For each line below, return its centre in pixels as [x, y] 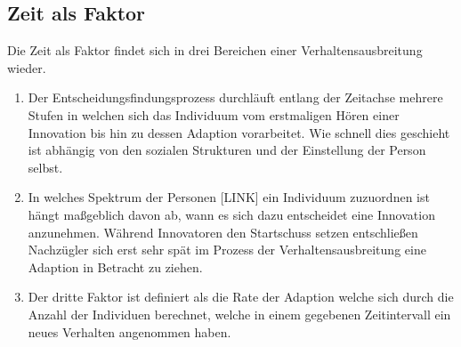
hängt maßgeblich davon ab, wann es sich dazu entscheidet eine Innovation [231, 214]
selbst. [45, 167]
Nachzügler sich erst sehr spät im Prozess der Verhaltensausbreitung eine [227, 250]
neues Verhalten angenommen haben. [129, 331]
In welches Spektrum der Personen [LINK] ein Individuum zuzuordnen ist [229, 197]
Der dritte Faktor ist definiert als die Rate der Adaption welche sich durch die [241, 297]
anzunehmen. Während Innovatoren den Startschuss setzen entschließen [223, 232]
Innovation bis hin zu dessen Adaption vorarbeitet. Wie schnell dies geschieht [239, 132]
